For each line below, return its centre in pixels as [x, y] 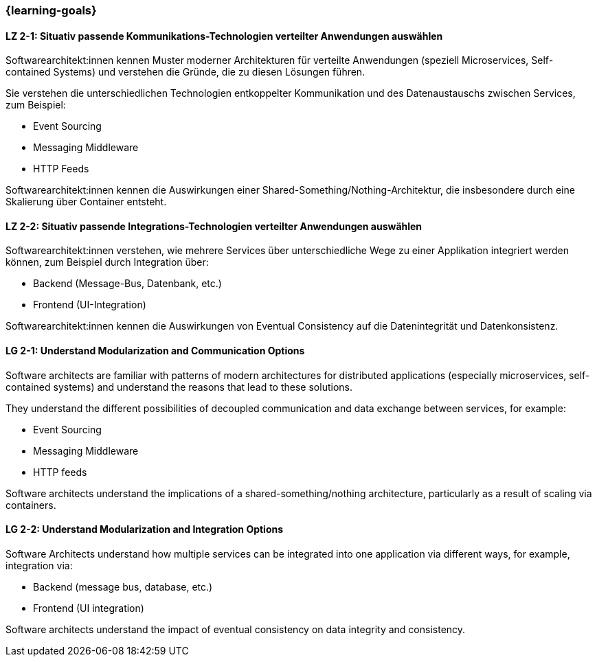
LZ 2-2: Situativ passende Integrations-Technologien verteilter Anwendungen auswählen [214, 226]
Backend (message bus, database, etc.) [123, 586]
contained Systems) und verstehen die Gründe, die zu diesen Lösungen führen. [185, 72]
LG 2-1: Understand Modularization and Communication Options [155, 351]
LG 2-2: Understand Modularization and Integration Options [145, 529]
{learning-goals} [51, 10]
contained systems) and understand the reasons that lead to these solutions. [179, 387]
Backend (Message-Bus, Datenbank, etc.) [127, 284]
